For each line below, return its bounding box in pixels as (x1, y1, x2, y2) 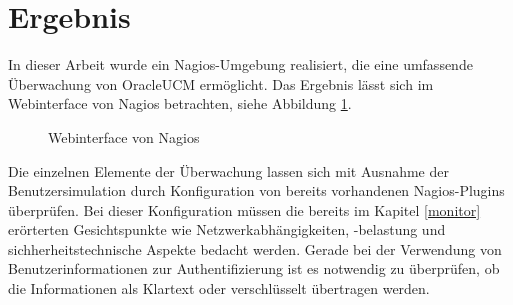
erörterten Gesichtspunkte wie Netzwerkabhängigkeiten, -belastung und (8, 219, 446, 240)
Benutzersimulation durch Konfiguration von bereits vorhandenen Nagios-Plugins (8, 180, 505, 201)
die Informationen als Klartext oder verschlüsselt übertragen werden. (8, 278, 430, 299)
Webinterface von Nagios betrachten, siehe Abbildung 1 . (8, 93, 352, 114)
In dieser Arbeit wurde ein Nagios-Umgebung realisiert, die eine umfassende (8, 54, 473, 75)
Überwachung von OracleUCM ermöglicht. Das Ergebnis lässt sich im (8, 73, 434, 94)
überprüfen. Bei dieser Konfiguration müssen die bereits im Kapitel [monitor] (8, 199, 481, 220)
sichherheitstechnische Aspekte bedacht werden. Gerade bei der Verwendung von (8, 238, 502, 259)
